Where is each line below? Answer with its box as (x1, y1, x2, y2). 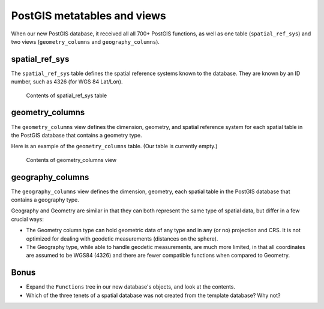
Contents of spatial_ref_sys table (26, 92, 107, 99)
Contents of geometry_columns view (26, 156, 117, 163)
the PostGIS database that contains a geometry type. (11, 131, 142, 139)
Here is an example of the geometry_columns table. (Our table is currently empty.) (11, 143, 218, 150)
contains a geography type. (11, 196, 79, 203)
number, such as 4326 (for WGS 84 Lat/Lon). (11, 78, 123, 85)
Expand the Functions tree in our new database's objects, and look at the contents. (26, 283, 236, 290)
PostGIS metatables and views (11, 9, 166, 22)
